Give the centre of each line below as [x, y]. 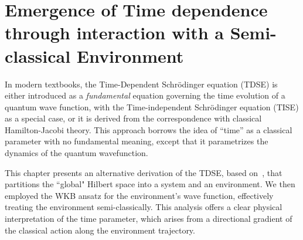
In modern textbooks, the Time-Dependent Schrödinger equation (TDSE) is [141, 84]
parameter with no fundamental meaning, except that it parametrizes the [137, 141]
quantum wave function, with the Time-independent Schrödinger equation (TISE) [152, 107]
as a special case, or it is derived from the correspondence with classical [133, 118]
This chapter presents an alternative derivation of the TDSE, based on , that [144, 172]
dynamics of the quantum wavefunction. [76, 153]
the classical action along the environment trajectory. [100, 230]
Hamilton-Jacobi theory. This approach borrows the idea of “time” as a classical [149, 129]
